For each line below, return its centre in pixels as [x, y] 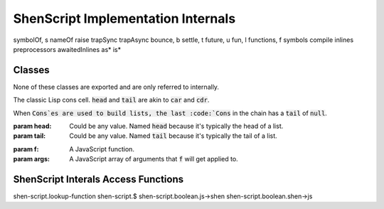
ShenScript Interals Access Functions [98, 179]
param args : [31, 159]
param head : [32, 126]
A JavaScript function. [102, 149]
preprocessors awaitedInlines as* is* [67, 49]
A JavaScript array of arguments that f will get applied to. [154, 159]
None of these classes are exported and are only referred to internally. [116, 87]
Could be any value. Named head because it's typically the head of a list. [176, 126]
